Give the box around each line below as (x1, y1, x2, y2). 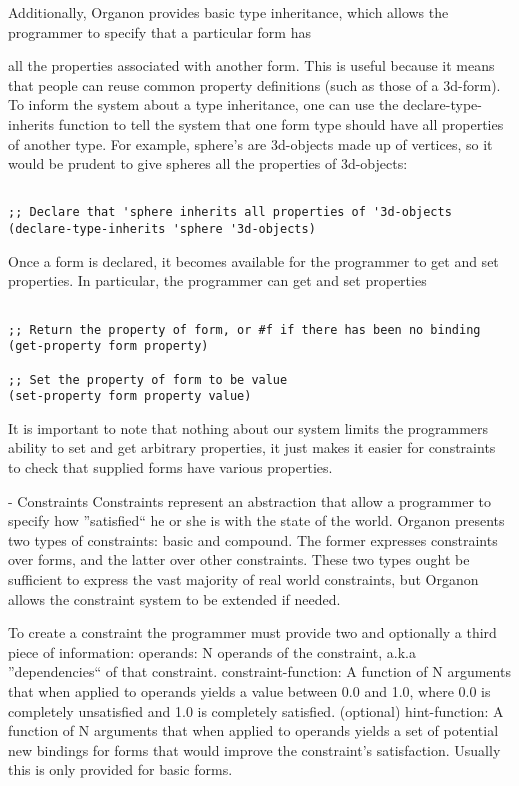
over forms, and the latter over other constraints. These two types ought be (8, 549, 470, 570)
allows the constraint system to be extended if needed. (8, 588, 341, 609)
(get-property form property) (8, 339, 209, 354)
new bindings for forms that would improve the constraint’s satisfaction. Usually (8, 739, 501, 760)
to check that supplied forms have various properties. (8, 457, 333, 478)
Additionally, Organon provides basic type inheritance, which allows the (8, 2, 449, 22)
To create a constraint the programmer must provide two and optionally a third (8, 622, 497, 643)
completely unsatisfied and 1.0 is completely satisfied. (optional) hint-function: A (8, 700, 504, 721)
